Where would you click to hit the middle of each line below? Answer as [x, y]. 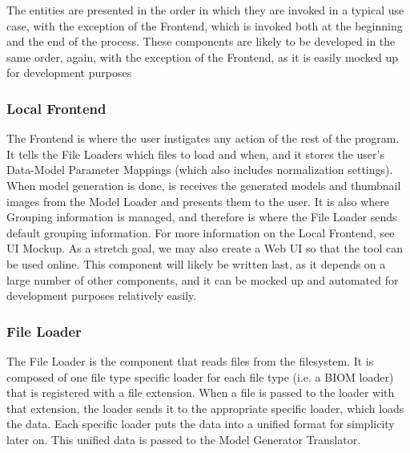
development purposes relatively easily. [102, 295]
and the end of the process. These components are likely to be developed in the [201, 41]
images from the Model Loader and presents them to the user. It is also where [198, 201]
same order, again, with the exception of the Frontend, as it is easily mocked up [203, 57]
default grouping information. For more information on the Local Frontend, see [201, 232]
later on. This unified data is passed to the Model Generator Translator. [184, 439]
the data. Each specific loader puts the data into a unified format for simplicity [201, 424]
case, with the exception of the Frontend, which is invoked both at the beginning [205, 25]
